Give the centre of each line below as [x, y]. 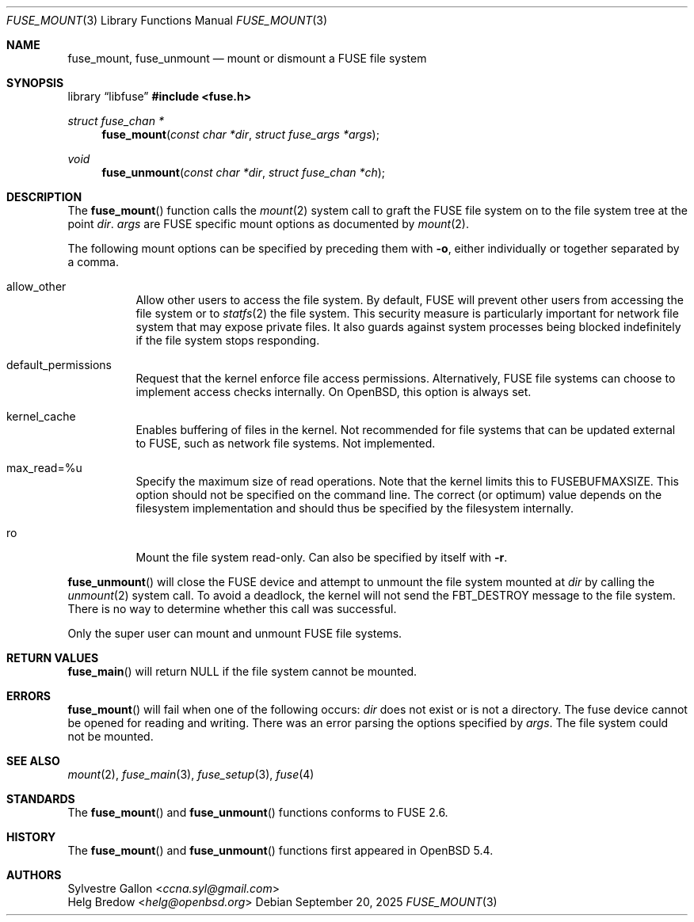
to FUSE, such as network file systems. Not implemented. [286, 443]
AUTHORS [34, 875]
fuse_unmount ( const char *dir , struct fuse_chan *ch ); [244, 172]
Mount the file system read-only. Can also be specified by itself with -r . [322, 557]
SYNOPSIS [35, 83]
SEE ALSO [33, 761]
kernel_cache [41, 416]
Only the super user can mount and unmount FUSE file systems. [235, 633]
